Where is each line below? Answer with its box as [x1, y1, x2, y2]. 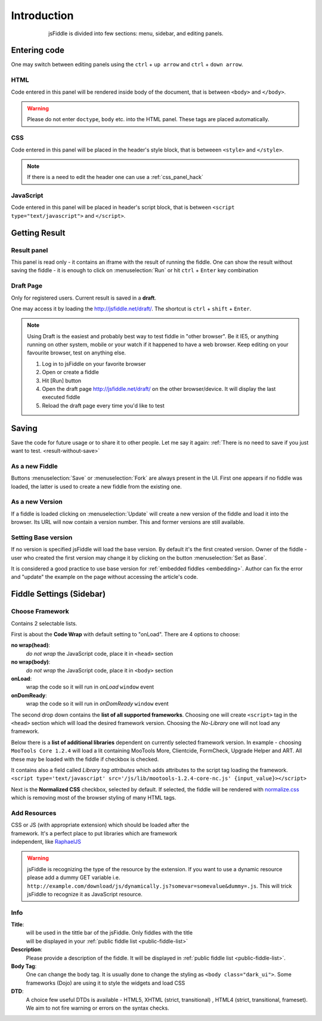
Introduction [11, 9, 74, 22]
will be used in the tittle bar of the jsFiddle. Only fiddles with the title [26, 929, 193, 936]
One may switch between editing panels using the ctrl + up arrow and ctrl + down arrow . [11, 61, 244, 68]
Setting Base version [11, 533, 73, 541]
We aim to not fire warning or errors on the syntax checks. [26, 1004, 169, 1011]
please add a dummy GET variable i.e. [27, 874, 120, 881]
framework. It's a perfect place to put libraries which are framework [11, 829, 178, 837]
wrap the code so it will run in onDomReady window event [26, 700, 169, 707]
